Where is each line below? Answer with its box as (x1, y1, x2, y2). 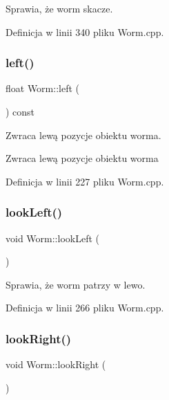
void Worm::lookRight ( (6, 357, 106, 372)
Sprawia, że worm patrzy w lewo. (6, 277, 146, 291)
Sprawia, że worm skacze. (6, 1, 113, 15)
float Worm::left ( (6, 81, 80, 96)
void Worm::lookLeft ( (6, 230, 99, 245)
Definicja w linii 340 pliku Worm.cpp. (6, 24, 164, 39)
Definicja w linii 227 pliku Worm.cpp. (6, 174, 164, 188)
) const (6, 104, 35, 118)
